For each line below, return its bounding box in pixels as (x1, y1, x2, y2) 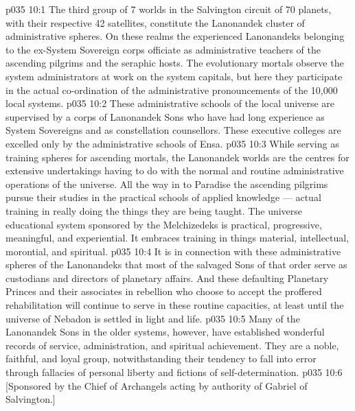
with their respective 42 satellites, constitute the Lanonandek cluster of (5, 15, 305, 30)
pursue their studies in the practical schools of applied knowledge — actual (5, 190, 321, 204)
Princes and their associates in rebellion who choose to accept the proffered (5, 284, 322, 298)
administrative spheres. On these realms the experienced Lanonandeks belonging (5, 29, 345, 43)
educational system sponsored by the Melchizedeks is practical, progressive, (5, 217, 322, 231)
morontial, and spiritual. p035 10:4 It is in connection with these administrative (5, 244, 341, 258)
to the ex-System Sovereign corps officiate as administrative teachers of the (5, 42, 321, 56)
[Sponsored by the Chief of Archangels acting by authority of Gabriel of (5, 378, 308, 392)
